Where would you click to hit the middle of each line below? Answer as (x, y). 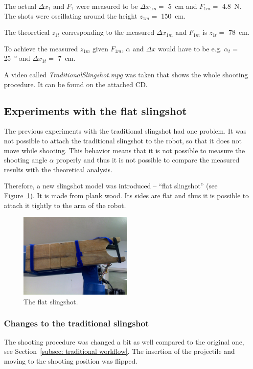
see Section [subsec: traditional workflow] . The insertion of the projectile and (119, 351)
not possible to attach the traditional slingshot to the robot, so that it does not (123, 140)
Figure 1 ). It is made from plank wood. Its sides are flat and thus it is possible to (126, 195)
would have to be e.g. (190, 48)
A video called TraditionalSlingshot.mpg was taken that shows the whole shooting (126, 74)
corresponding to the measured (108, 32)
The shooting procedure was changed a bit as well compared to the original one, (124, 341)
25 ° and (17, 58)
